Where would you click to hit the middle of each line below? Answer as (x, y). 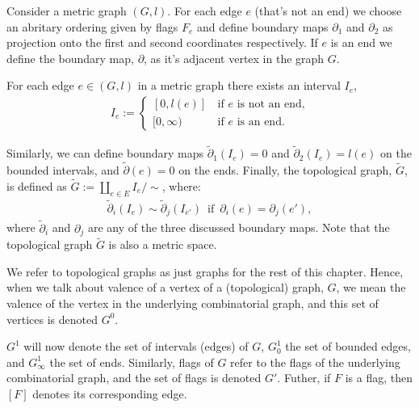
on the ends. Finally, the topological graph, (285, 170)
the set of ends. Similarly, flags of (132, 362)
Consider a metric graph (67, 11)
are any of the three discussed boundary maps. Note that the (239, 227)
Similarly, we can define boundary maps (105, 153)
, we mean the (371, 287)
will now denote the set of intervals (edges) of (136, 346)
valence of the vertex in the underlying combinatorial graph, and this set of (193, 303)
